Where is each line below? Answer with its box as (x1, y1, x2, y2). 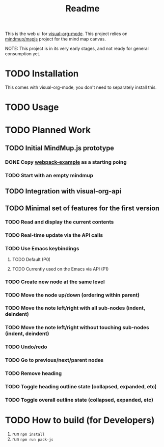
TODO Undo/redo (5, 343, 48, 350)
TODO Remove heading (5, 370, 62, 377)
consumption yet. (5, 51, 41, 57)
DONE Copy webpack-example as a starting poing (5, 158, 127, 165)
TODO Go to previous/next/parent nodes (5, 357, 104, 364)
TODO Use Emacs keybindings (5, 245, 80, 252)
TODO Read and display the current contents (5, 219, 114, 225)
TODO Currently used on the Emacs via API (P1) (12, 266, 109, 272)
